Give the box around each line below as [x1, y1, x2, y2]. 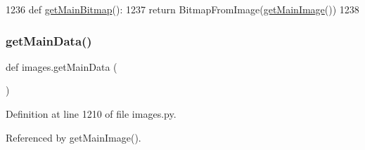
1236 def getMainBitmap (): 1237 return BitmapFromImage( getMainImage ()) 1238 [6, 2, 359, 16]
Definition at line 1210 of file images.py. [6, 107, 177, 121]
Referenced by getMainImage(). [6, 130, 141, 144]
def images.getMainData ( [6, 59, 117, 74]
